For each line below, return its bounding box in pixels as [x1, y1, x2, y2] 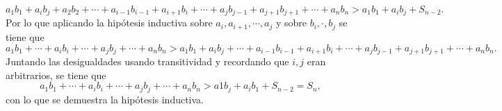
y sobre [275, 15, 307, 30]
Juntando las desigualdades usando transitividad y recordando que [6, 53, 289, 68]
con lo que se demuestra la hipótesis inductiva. [6, 92, 204, 106]
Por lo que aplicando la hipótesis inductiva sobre [6, 15, 213, 30]
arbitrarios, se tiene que [6, 67, 106, 82]
